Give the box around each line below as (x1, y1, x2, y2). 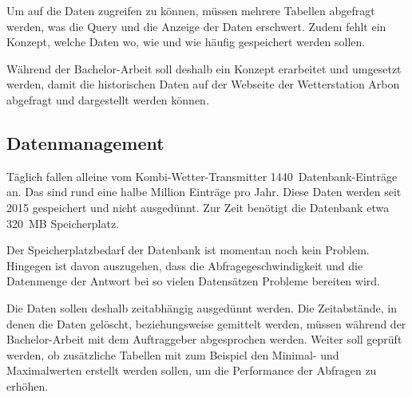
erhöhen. (6, 377, 49, 394)
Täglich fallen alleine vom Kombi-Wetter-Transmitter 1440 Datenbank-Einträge (6, 167, 398, 184)
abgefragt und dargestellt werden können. (6, 91, 209, 108)
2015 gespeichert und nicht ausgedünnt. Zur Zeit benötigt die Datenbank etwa (6, 198, 390, 215)
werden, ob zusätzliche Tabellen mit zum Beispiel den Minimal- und (6, 346, 339, 363)
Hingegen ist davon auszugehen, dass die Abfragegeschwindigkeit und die (6, 257, 363, 273)
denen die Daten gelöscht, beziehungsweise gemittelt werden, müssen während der (6, 315, 406, 332)
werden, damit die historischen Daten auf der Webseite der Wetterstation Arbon (6, 76, 400, 92)
